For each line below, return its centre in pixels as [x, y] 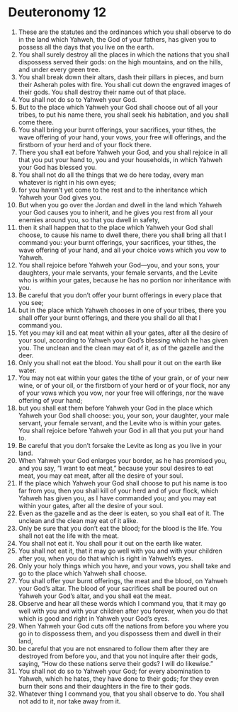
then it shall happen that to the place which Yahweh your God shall [115, 227]
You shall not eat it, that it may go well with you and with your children [120, 551]
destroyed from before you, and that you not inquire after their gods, [118, 656]
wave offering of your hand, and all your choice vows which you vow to [122, 250]
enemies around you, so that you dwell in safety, [89, 219]
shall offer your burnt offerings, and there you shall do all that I [109, 317]
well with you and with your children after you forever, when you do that [123, 611]
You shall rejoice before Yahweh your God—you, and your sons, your [119, 265]
